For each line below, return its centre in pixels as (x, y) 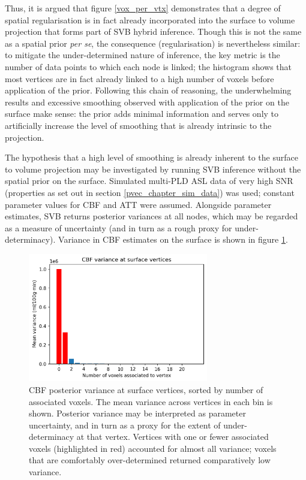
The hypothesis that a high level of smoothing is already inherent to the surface (151, 157)
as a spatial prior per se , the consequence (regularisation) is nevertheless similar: (153, 43)
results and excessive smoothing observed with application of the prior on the (147, 102)
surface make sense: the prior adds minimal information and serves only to (142, 114)
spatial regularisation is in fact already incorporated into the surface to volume (150, 19)
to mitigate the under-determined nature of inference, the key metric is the (142, 55)
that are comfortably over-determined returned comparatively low (150, 460)
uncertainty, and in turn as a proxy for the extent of (125, 425)
